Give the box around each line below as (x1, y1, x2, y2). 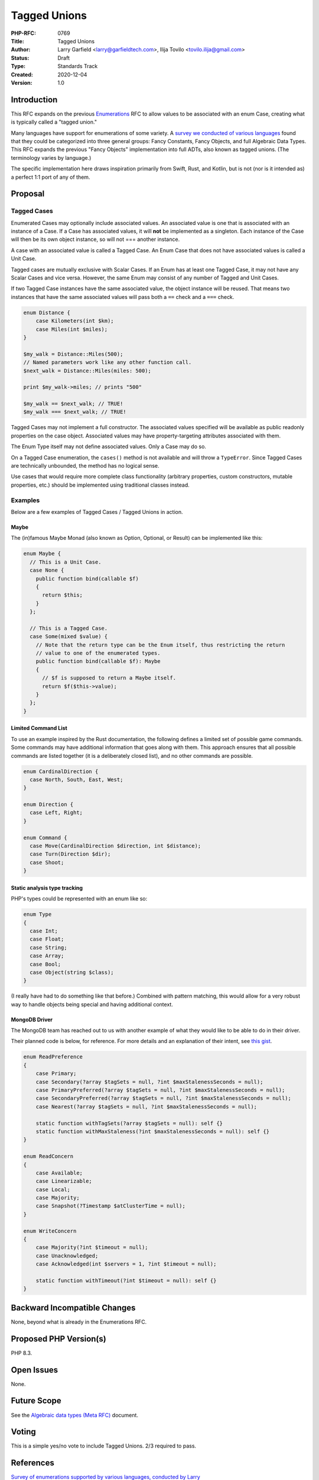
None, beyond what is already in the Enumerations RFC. (11, 1318, 147, 1325)
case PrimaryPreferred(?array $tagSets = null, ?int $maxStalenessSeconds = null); (35, 1086, 285, 1093)
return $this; (42, 592, 83, 599)
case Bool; (30, 961, 61, 967)
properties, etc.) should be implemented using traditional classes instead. (11, 481, 190, 488)
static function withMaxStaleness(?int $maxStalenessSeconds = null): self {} (35, 1128, 270, 1135)
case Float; (30, 936, 64, 942)
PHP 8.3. (11, 1349, 32, 1356)
